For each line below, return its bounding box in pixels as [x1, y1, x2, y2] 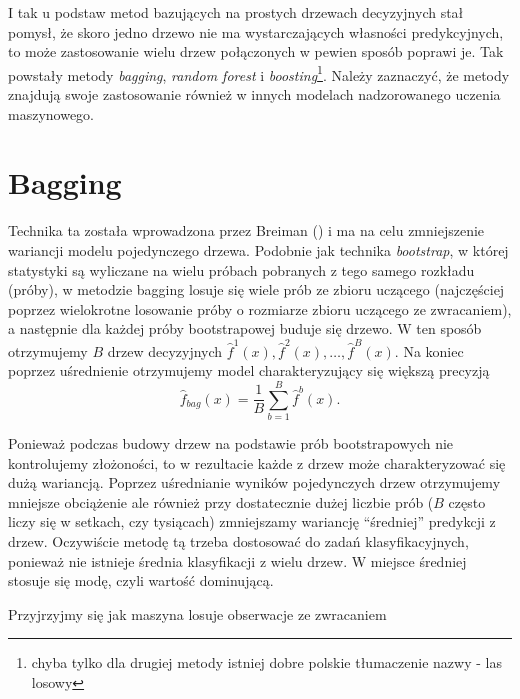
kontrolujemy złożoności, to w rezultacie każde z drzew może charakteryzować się [8, 452, 506, 473]
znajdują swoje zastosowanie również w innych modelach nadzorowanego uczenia [8, 84, 501, 105]
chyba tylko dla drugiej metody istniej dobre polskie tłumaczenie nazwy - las [31, 652, 502, 673]
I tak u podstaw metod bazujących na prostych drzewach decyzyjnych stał [8, 2, 464, 22]
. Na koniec [394, 340, 464, 361]
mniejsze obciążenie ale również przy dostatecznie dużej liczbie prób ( [8, 491, 434, 512]
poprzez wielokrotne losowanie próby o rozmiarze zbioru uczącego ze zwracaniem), [8, 298, 512, 319]
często [448, 491, 486, 512]
